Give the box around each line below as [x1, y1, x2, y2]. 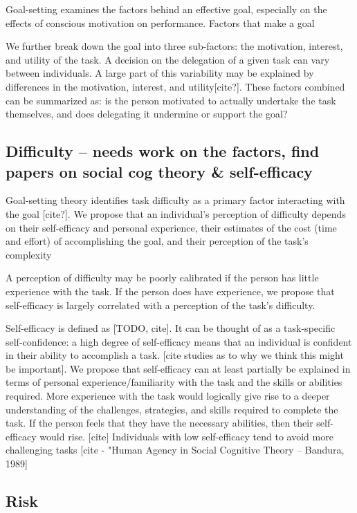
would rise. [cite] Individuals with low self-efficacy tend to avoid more [39, 429, 333, 443]
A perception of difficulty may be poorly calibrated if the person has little [6, 270, 319, 285]
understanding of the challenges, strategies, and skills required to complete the [6, 402, 338, 416]
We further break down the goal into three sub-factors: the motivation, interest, [6, 39, 343, 53]
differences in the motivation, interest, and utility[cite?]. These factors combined [6, 79, 345, 93]
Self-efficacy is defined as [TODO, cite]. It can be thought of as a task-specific [6, 321, 336, 335]
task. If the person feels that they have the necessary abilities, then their [6, 416, 313, 430]
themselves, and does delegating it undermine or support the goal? [6, 106, 288, 121]
